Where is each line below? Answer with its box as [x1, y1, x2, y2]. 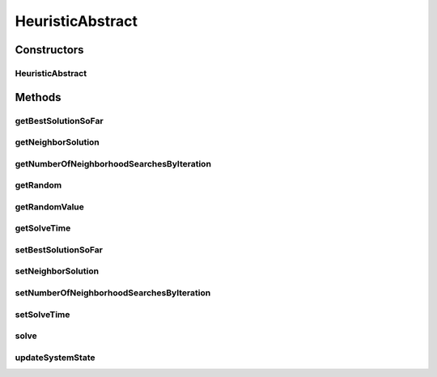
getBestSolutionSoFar [15, 115, 104, 126]
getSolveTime [15, 222, 71, 234]
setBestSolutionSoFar [15, 244, 103, 255]
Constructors [15, 43, 84, 57]
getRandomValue [15, 201, 85, 212]
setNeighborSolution [15, 265, 100, 277]
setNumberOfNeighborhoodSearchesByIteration [15, 287, 211, 299]
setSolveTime [15, 308, 70, 320]
